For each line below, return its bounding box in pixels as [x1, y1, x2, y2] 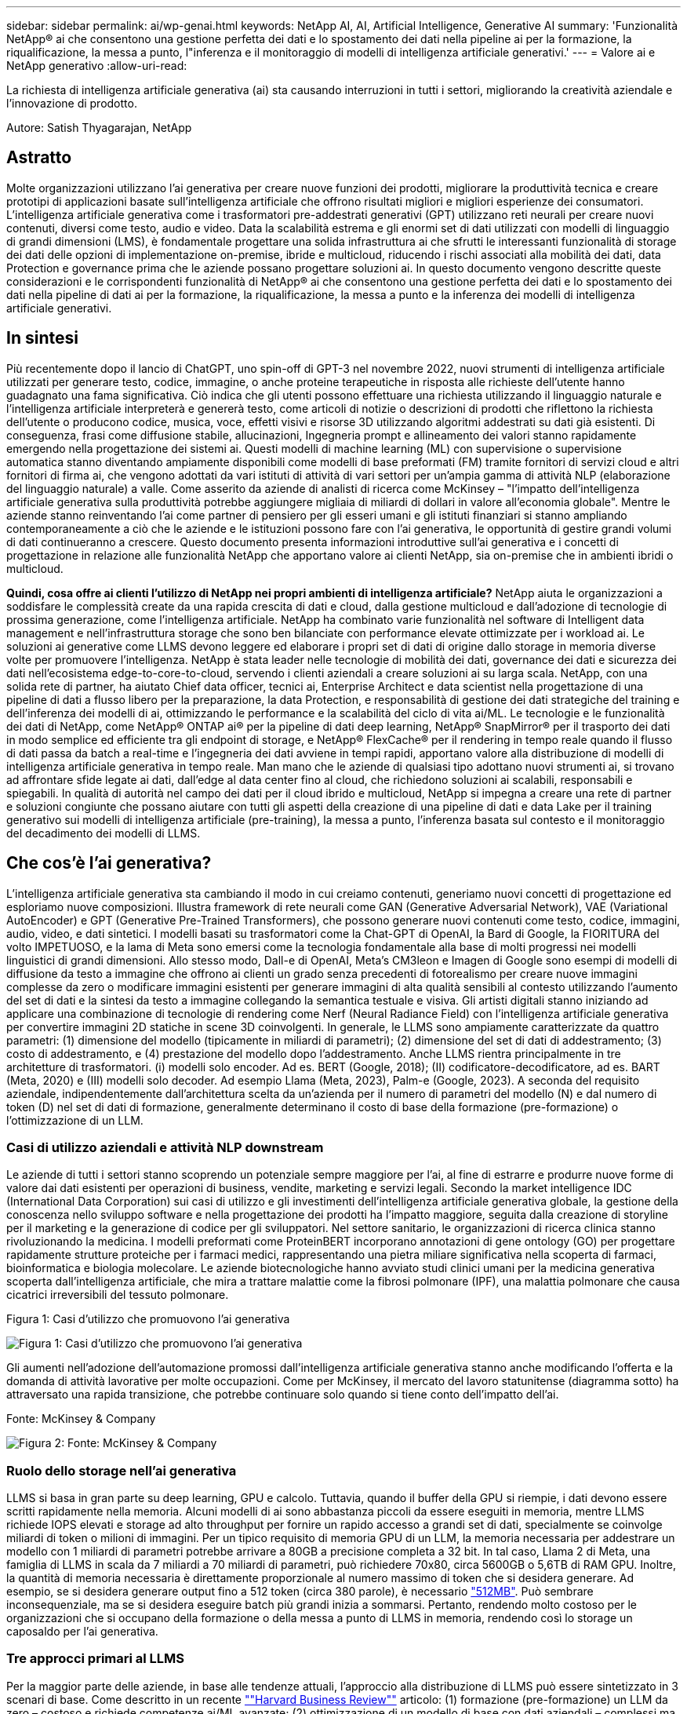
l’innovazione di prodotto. [6, 97, 137, 110]
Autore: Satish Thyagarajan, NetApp [6, 121, 192, 134]
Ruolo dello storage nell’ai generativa [6, 1462, 237, 1479]
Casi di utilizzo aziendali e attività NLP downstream [6, 1139, 324, 1155]
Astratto [6, 148, 72, 168]
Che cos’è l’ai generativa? [6, 853, 212, 873]
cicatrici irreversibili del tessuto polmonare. [6, 1288, 229, 1302]
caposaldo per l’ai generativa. [6, 1625, 158, 1639]
